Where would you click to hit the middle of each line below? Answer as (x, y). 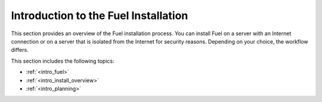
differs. (20, 50)
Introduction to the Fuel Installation (100, 16)
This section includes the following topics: (63, 61)
